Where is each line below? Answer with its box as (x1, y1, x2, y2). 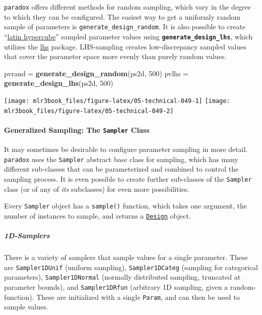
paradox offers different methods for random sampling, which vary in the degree (4, 2, 251, 12)
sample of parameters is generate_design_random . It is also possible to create (4, 21, 245, 32)
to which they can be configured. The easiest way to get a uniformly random (4, 11, 241, 22)
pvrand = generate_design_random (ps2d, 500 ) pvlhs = (4, 68, 188, 78)
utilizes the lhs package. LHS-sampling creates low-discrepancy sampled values (4, 41, 246, 51)
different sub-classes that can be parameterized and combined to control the (4, 164, 239, 174)
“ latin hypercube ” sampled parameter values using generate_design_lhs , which (4, 31, 253, 41)
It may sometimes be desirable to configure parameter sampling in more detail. (4, 144, 248, 154)
